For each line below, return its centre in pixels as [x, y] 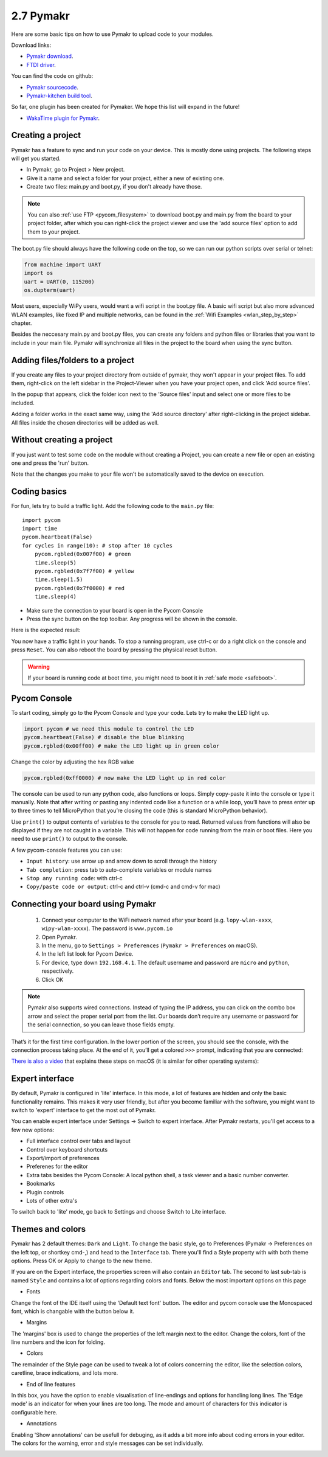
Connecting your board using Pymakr [84, 904]
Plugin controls [45, 1192]
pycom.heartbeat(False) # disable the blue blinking [104, 737]
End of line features [51, 1384]
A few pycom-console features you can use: [67, 850]
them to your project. [54, 232]
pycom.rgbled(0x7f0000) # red [79, 588]
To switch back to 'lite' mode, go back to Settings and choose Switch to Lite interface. [119, 1212]
